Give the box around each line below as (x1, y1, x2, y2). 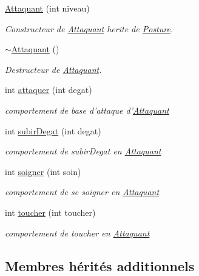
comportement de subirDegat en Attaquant (5, 145, 161, 157)
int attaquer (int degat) (5, 83, 92, 96)
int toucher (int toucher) (5, 205, 96, 218)
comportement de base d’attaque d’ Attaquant (5, 103, 169, 116)
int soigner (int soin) (5, 165, 81, 178)
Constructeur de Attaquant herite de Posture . (5, 22, 174, 35)
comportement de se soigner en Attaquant (5, 185, 160, 198)
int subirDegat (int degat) (5, 124, 101, 137)
